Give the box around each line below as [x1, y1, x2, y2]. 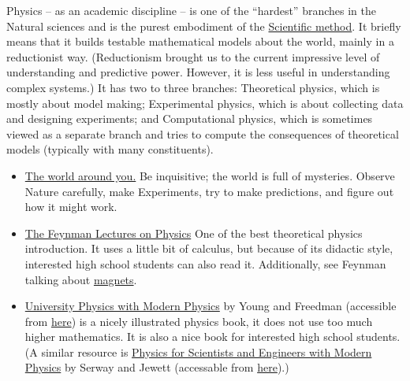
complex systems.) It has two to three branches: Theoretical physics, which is [6, 79, 380, 95]
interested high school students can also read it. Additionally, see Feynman [24, 255, 386, 272]
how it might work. [24, 198, 117, 215]
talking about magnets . [24, 271, 137, 287]
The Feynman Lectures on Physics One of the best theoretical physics [24, 224, 363, 241]
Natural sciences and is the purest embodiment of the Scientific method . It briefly [6, 17, 401, 34]
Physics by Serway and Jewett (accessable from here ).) [24, 359, 289, 375]
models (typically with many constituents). [6, 141, 214, 157]
